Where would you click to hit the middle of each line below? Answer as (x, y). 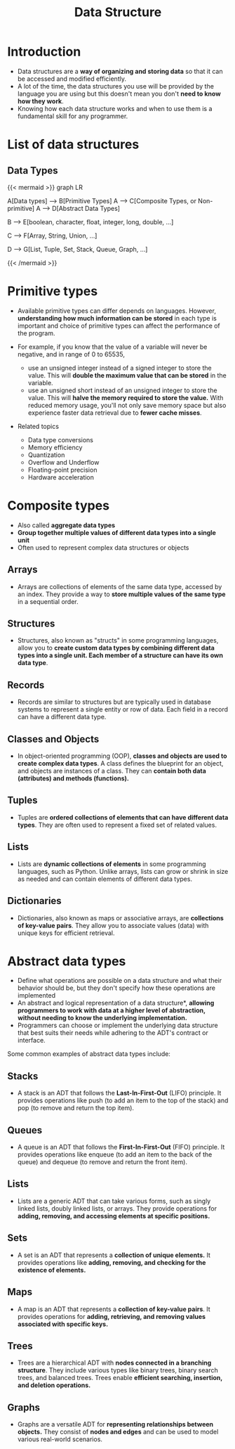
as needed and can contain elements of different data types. (105, 879)
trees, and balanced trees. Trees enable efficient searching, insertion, (120, 1378)
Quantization (46, 455)
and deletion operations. (54, 1385)
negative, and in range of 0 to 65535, (71, 354)
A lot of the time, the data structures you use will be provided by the (115, 86)
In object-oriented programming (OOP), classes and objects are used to (122, 756)
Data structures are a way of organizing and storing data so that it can (120, 71)
